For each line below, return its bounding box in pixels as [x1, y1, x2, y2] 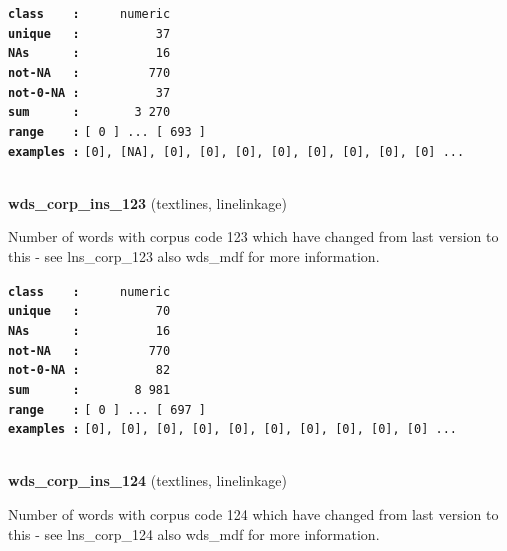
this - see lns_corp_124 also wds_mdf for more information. [8, 523, 380, 544]
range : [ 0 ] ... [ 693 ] [8, 124, 207, 139]
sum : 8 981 [8, 382, 171, 397]
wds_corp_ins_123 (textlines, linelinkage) [8, 192, 288, 213]
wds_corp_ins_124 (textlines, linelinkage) [8, 470, 288, 491]
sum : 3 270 [8, 105, 171, 120]
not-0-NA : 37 [8, 85, 171, 100]
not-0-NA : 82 [8, 363, 171, 378]
